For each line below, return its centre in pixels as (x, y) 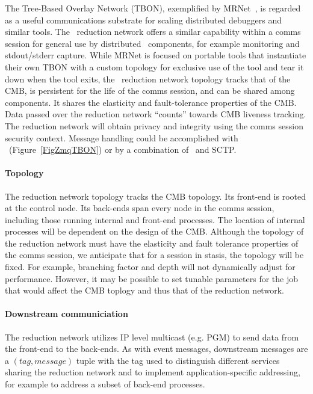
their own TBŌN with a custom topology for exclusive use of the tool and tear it (154, 66)
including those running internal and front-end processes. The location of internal (155, 219)
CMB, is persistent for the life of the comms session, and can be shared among (150, 91)
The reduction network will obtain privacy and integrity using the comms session (154, 125)
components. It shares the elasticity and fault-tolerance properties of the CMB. (151, 102)
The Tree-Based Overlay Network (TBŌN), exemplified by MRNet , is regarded (153, 8)
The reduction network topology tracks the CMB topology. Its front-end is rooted (155, 196)
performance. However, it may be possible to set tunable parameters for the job (152, 278)
